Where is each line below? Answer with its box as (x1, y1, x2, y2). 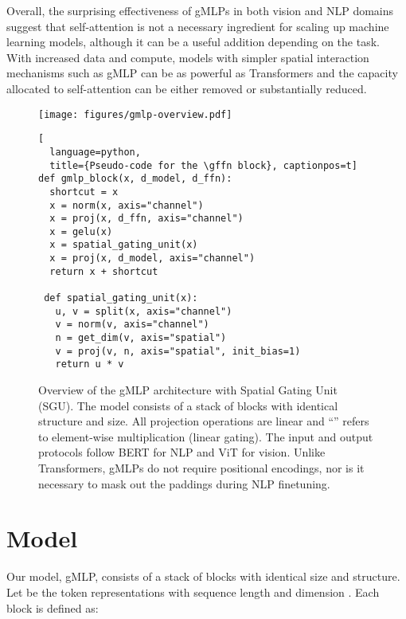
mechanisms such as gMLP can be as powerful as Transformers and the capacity (6, 65, 398, 81)
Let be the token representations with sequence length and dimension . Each (6, 583, 380, 600)
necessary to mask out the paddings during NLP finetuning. (38, 475, 330, 492)
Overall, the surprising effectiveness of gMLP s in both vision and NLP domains (6, 2, 394, 18)
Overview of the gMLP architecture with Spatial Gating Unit (38, 382, 338, 398)
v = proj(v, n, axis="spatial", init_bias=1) (55, 345, 301, 357)
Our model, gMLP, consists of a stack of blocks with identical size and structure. (6, 568, 400, 585)
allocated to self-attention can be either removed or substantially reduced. (6, 80, 367, 96)
